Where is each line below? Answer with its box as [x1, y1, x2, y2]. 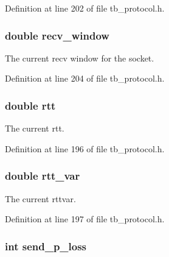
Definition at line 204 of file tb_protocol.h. [5, 72, 165, 85]
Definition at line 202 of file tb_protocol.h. [5, 2, 165, 14]
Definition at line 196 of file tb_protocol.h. [5, 142, 165, 155]
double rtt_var [5, 168, 80, 183]
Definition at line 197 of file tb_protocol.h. [5, 213, 165, 225]
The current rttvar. [5, 192, 76, 205]
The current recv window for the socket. [5, 51, 154, 64]
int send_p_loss [5, 238, 87, 253]
